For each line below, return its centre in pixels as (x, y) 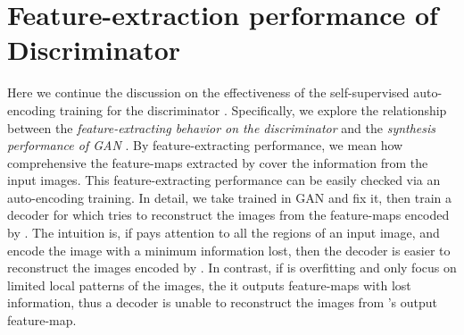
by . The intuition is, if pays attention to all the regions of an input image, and (224, 233)
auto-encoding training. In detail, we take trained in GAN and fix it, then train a (230, 197)
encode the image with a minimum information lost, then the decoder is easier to (229, 250)
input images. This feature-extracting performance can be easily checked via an (224, 180)
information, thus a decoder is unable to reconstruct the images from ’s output (223, 302)
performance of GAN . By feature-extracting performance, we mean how (205, 145)
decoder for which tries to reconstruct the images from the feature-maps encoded (228, 215)
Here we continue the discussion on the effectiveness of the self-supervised (208, 92)
